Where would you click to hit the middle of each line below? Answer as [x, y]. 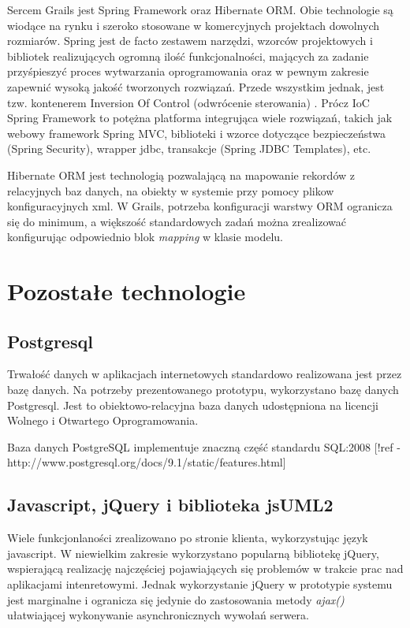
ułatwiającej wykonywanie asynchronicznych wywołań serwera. [158, 615]
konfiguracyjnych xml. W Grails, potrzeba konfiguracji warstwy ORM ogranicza [200, 206]
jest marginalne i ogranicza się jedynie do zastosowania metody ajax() [176, 599]
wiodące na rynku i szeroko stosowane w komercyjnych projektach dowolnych [194, 25]
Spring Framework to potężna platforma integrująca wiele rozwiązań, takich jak [200, 118]
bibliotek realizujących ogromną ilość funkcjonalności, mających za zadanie [188, 56]
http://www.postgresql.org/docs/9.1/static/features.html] [147, 462]
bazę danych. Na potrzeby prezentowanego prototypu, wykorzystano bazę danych [203, 390]
